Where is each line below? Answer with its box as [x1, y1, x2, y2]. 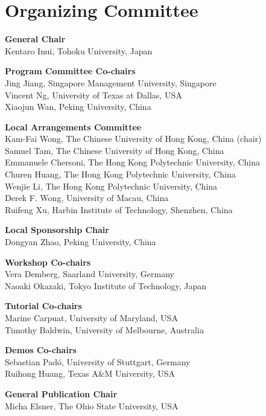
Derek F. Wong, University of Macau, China [5, 191, 169, 204]
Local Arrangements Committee [5, 120, 142, 133]
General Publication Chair [5, 387, 118, 400]
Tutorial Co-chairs [5, 299, 82, 312]
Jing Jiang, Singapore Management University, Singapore [5, 76, 217, 89]
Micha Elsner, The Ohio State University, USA [5, 399, 179, 412]
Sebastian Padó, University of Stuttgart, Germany [5, 355, 191, 368]
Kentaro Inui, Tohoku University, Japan [5, 44, 153, 57]
